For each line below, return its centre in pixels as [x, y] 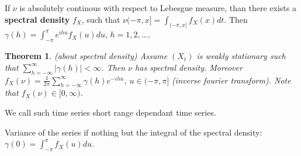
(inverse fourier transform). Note [231, 80]
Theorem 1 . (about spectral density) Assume [86, 56]
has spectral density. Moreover [189, 67]
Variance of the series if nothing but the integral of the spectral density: [134, 132]
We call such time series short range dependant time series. [110, 112]
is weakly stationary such [241, 56]
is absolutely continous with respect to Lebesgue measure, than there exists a [158, 8]
